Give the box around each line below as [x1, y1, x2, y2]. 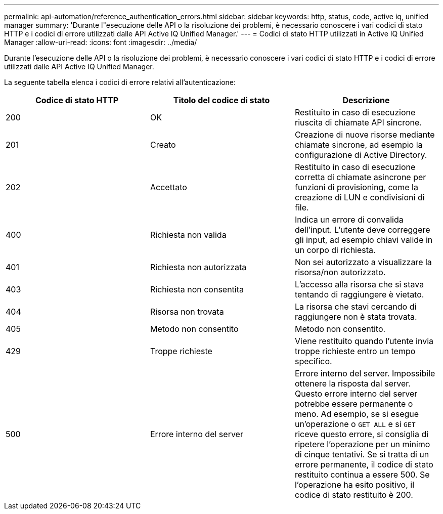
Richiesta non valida [150, 230, 227, 240]
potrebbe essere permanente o [294, 399, 413, 409]
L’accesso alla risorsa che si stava [294, 279, 424, 289]
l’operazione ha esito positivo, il [294, 480, 415, 490]
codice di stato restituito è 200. [294, 490, 413, 500]
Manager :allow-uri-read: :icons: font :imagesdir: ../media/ [4, 38, 197, 47]
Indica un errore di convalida [294, 215, 404, 225]
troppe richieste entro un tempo [294, 346, 416, 356]
